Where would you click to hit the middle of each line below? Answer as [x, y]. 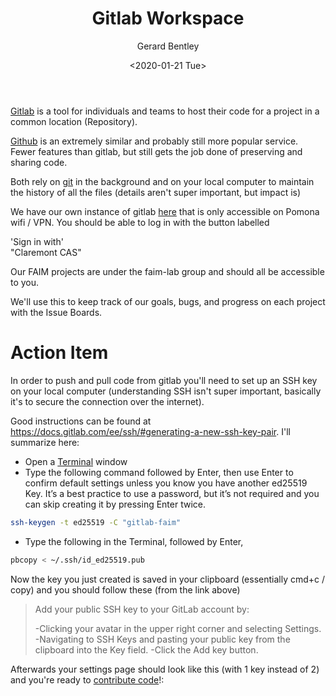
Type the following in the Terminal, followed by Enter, [134, 541]
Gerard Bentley [168, 46]
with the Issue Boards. [56, 312]
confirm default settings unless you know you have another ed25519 [166, 483]
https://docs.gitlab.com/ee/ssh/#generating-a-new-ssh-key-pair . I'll [150, 431]
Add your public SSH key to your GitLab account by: [142, 609]
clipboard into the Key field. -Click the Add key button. [146, 649]
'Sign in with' [37, 241]
